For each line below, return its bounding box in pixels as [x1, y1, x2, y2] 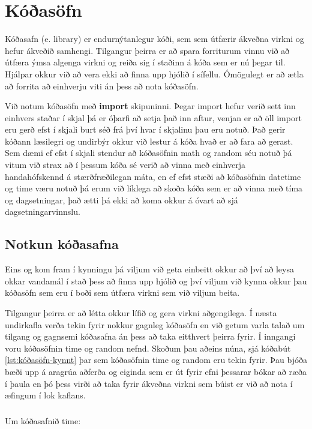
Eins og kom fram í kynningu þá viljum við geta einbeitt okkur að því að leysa [5, 263, 294, 275]
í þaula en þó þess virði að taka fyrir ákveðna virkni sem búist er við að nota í [5, 377, 293, 389]
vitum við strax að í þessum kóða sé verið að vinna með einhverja [5, 158, 245, 171]
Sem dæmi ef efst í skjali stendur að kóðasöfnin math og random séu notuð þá [5, 146, 292, 159]
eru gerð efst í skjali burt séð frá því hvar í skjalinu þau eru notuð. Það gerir [5, 123, 286, 136]
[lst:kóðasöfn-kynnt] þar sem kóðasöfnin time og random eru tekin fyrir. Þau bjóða [5, 353, 307, 366]
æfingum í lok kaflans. [5, 389, 86, 401]
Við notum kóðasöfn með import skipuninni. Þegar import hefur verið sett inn [5, 100, 296, 112]
